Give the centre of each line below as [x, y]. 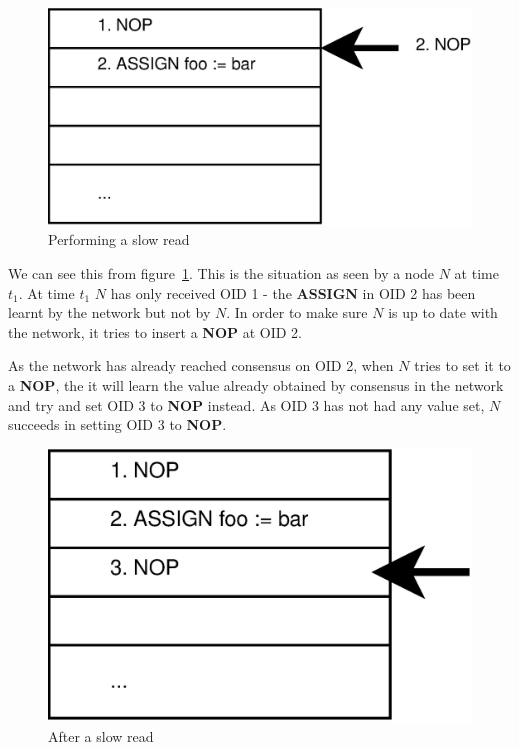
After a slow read [101, 735]
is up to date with [443, 312]
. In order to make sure [297, 312]
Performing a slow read [119, 239]
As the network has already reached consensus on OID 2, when [201, 365]
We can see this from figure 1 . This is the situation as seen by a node [221, 272]
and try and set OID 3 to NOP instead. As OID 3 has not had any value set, [246, 404]
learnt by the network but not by [109, 312]
